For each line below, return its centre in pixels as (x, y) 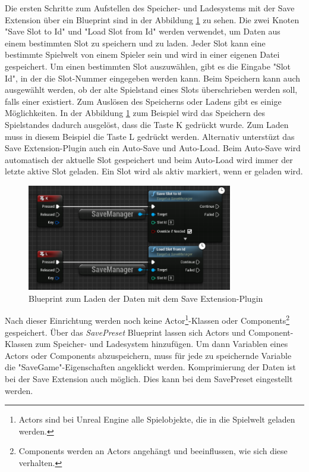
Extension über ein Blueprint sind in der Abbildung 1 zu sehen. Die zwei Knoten (152, 19)
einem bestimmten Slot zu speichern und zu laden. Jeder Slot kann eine (135, 43)
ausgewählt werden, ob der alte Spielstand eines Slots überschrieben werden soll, (151, 90)
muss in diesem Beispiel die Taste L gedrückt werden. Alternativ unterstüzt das (150, 136)
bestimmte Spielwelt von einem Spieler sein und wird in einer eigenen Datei (142, 54)
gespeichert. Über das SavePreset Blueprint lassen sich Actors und (125, 332)
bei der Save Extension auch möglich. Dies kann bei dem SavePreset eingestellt (149, 378)
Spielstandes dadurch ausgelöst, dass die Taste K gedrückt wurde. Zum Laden (147, 124)
